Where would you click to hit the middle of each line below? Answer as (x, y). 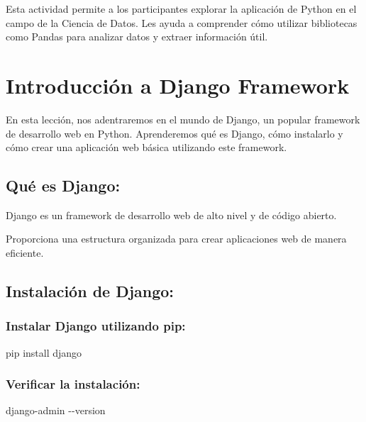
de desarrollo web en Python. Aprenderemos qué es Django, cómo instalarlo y (174, 133)
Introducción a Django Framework (178, 85)
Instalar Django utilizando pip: (96, 326)
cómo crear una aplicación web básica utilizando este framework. (146, 147)
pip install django (44, 352)
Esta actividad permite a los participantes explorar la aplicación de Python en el (181, 9)
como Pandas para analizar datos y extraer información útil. (137, 37)
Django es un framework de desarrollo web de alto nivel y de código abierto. (171, 215)
